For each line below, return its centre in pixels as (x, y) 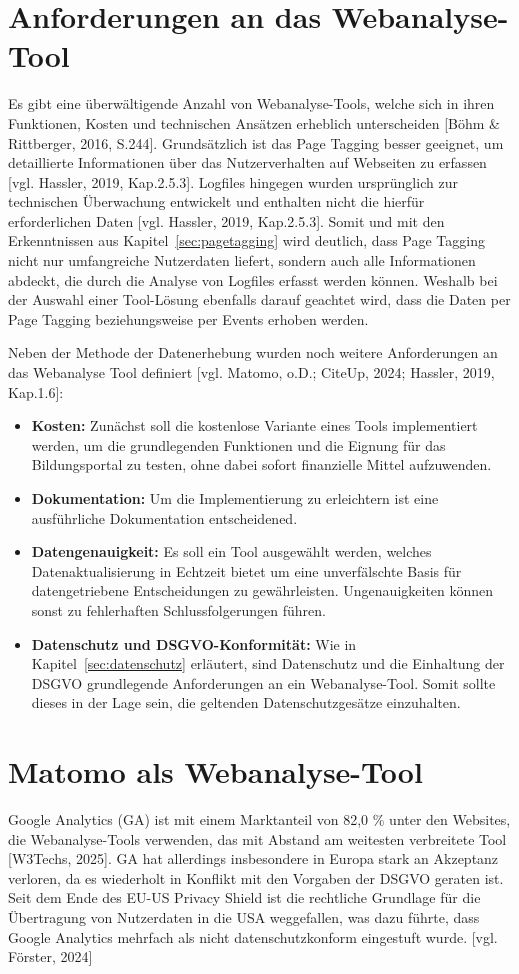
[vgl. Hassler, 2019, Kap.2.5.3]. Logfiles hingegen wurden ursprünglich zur (233, 181)
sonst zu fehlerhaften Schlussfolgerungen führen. (178, 609)
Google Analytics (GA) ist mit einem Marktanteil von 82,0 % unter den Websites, (259, 819)
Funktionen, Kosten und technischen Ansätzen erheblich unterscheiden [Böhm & (254, 122)
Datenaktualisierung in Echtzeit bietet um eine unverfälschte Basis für (246, 570)
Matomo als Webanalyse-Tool (215, 771)
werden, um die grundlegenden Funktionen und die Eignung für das (238, 444)
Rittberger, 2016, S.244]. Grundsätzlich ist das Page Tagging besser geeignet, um (256, 142)
